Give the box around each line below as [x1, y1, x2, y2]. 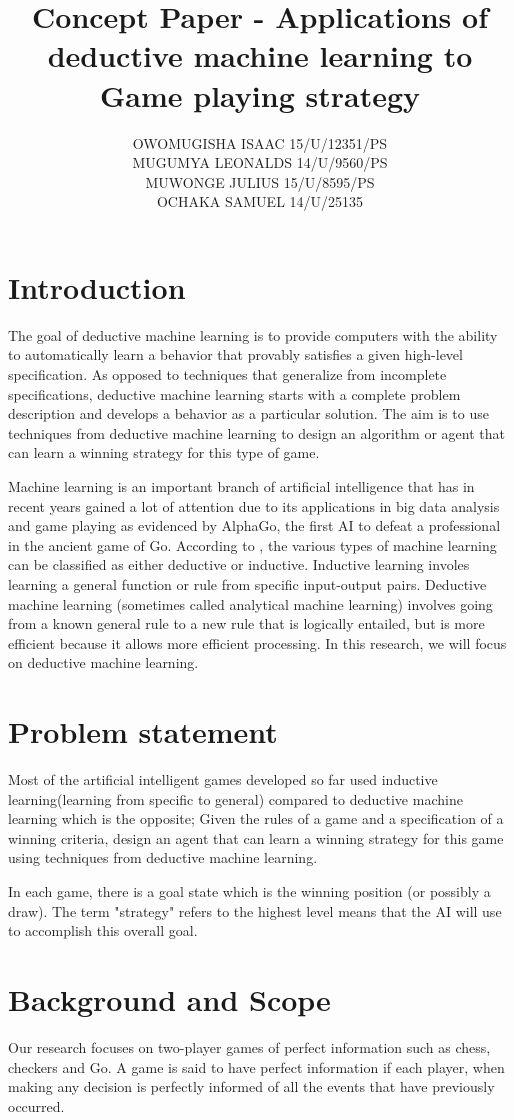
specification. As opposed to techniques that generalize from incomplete [8, 364, 447, 384]
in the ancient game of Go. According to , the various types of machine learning [8, 534, 497, 555]
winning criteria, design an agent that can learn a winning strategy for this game [8, 827, 504, 848]
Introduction [8, 266, 186, 307]
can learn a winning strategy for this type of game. [8, 442, 320, 463]
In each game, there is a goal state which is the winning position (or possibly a [8, 881, 491, 901]
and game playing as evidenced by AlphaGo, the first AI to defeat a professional [8, 515, 501, 536]
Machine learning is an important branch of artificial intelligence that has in [8, 475, 475, 496]
